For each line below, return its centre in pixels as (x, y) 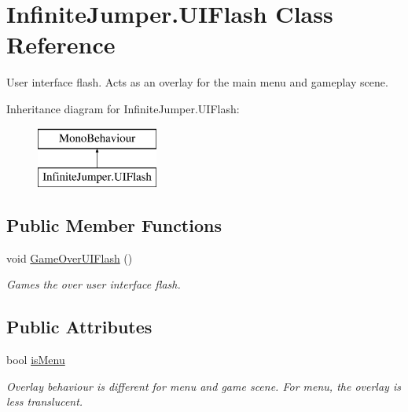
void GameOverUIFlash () (70, 257)
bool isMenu (36, 360)
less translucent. (45, 401)
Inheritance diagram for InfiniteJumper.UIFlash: (123, 108)
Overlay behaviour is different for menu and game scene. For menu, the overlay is (204, 386)
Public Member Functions (114, 225)
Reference (61, 44)
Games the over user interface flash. (94, 284)
